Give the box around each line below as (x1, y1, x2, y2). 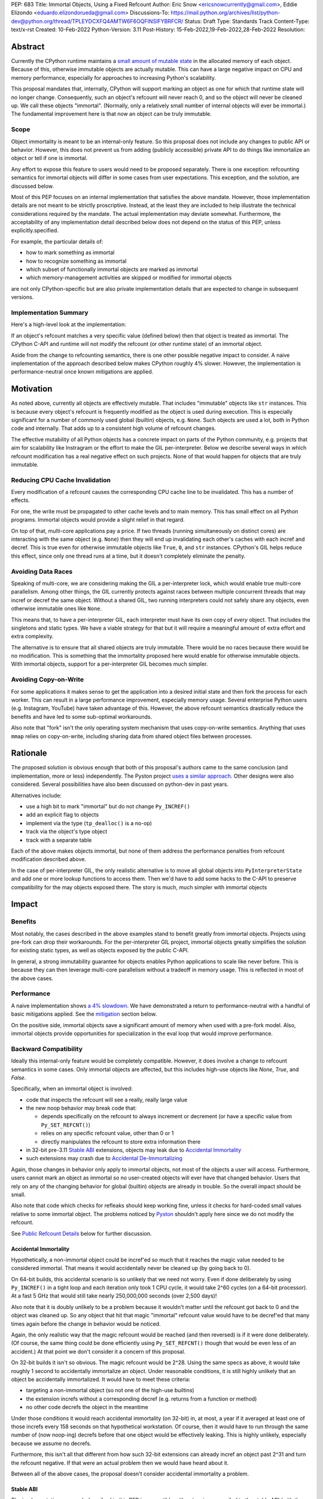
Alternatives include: (11, 791, 62, 799)
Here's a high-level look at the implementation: (11, 321, 127, 328)
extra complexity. (11, 633, 54, 640)
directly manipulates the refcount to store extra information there (41, 1138, 201, 1145)
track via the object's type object (26, 828, 108, 835)
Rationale (11, 748, 47, 758)
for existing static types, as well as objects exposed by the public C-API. (11, 947, 190, 954)
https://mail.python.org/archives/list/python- (170, 9, 281, 16)
